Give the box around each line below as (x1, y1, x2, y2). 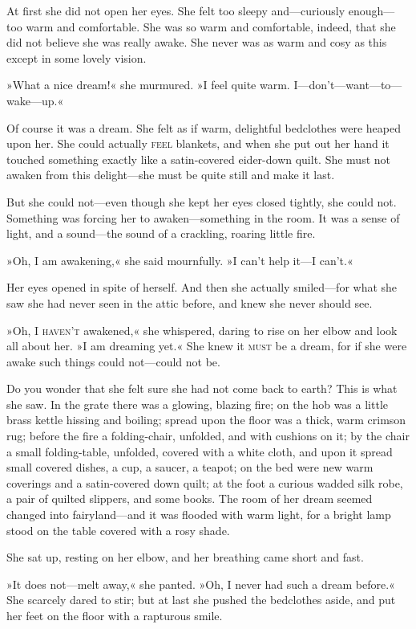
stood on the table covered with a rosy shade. (6, 521, 230, 538)
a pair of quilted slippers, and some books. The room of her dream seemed (6, 490, 373, 507)
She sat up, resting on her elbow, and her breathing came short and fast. (6, 549, 364, 566)
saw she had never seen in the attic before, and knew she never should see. (6, 294, 373, 311)
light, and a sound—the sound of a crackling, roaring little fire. (6, 225, 316, 242)
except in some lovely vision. (6, 49, 147, 66)
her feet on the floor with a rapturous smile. (6, 607, 223, 623)
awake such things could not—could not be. (6, 353, 220, 370)
